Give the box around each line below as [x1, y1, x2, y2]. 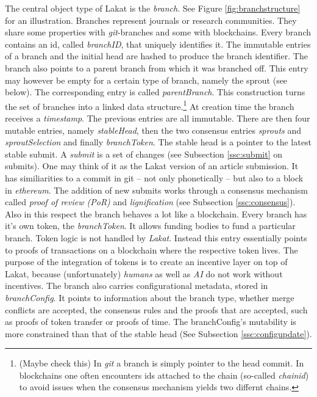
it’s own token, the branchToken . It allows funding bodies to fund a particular [5, 219, 296, 232]
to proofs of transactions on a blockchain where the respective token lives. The [5, 243, 298, 256]
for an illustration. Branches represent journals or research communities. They [5, 13, 297, 26]
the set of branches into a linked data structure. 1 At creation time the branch [5, 98, 294, 112]
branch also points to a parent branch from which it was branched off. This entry [5, 61, 308, 74]
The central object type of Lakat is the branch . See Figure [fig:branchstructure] [5, 2, 301, 14]
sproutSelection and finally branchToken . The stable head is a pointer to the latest [5, 136, 312, 148]
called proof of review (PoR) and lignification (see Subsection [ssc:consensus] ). [5, 195, 296, 208]
